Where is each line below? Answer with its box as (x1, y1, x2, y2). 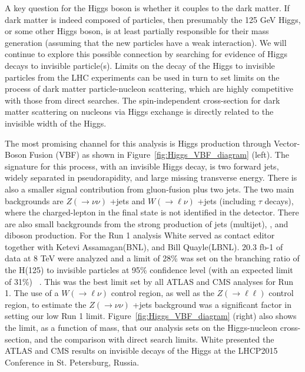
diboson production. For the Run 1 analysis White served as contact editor (5, 229, 275, 241)
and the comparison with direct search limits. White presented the (34, 333, 274, 345)
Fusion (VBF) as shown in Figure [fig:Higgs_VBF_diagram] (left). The (29, 148, 289, 161)
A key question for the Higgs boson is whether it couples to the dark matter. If (5, 2, 290, 14)
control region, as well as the (111, 287, 214, 299)
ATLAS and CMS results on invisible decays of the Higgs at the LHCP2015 (5, 344, 278, 357)
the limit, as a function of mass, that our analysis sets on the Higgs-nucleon (5, 321, 278, 334)
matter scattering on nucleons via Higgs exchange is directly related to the (5, 105, 274, 118)
